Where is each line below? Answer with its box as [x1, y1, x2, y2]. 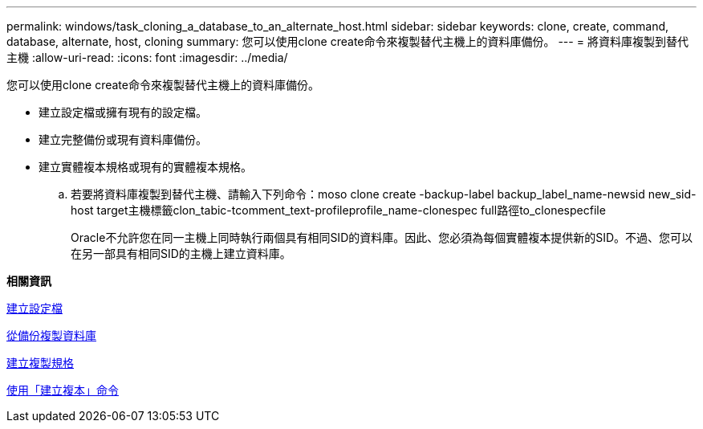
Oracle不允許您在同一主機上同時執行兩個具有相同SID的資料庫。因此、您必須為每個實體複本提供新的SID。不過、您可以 [71, 231, 693, 244]
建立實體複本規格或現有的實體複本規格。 [39, 160, 252, 174]
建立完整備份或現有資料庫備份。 [39, 133, 207, 146]
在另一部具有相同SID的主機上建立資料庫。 [71, 247, 291, 260]
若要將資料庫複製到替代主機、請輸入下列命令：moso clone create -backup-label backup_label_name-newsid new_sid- [71, 187, 697, 201]
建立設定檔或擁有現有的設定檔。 [39, 105, 207, 119]
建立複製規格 [6, 356, 74, 370]
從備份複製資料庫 [6, 329, 96, 342]
